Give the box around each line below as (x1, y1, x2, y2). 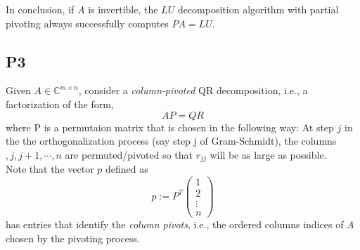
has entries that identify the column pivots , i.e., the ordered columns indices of (6, 217, 344, 231)
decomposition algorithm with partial (177, 2, 339, 16)
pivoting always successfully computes (6, 15, 169, 30)
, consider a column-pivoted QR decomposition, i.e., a (78, 83, 308, 98)
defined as (105, 162, 148, 176)
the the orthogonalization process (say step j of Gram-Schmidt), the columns (6, 133, 337, 148)
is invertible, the (88, 2, 158, 16)
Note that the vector (6, 162, 94, 176)
